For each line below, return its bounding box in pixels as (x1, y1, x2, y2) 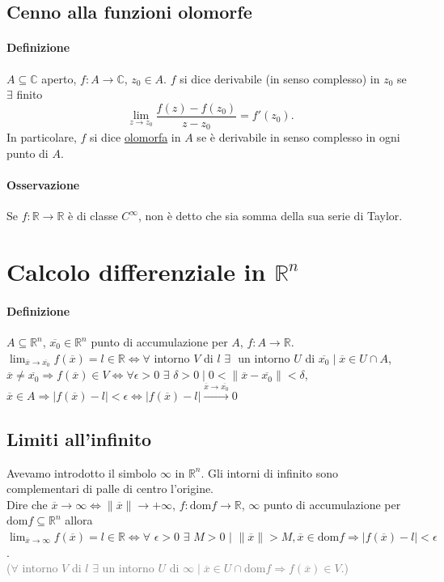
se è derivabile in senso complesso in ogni (197, 129, 400, 146)
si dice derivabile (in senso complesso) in (180, 70, 380, 87)
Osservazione (6, 176, 80, 193)
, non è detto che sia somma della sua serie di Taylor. (137, 207, 403, 224)
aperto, (41, 70, 77, 87)
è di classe (68, 207, 118, 224)
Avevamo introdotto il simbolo (6, 464, 157, 481)
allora (65, 512, 93, 529)
